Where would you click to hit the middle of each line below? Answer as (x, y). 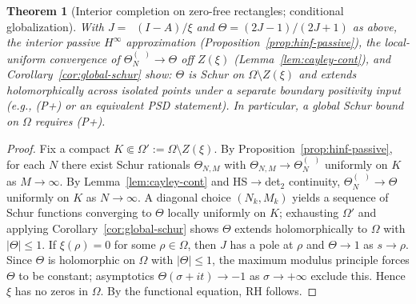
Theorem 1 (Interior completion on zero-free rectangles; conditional (175, 10)
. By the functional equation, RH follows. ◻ (209, 291)
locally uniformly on (217, 212)
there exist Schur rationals (126, 164)
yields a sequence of (340, 196)
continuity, (314, 181)
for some (135, 244)
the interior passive (54, 42)
